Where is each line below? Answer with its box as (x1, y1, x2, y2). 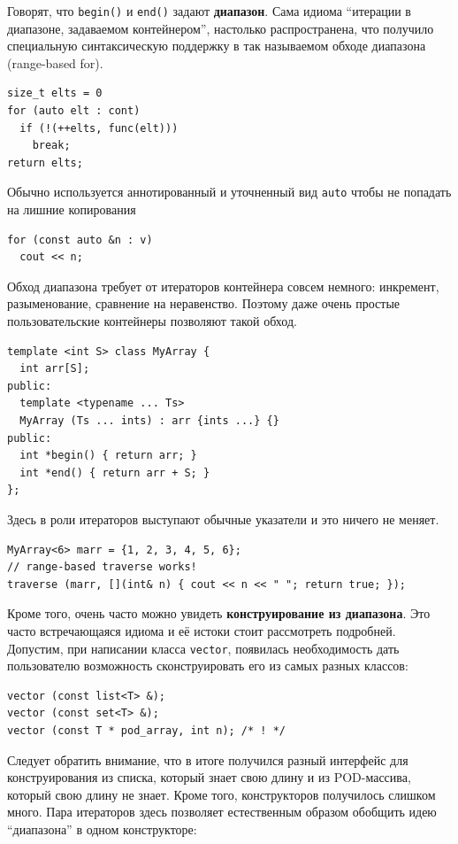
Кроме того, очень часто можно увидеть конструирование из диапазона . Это (7, 604, 431, 623)
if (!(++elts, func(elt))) (19, 121, 179, 135)
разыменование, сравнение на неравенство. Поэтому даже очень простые (7, 294, 401, 313)
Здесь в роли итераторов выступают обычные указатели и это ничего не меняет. (7, 509, 439, 528)
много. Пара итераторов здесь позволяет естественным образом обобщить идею (7, 802, 437, 821)
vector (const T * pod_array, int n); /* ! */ (7, 724, 286, 737)
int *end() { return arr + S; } (19, 466, 210, 479)
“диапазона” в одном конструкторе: (7, 819, 197, 838)
